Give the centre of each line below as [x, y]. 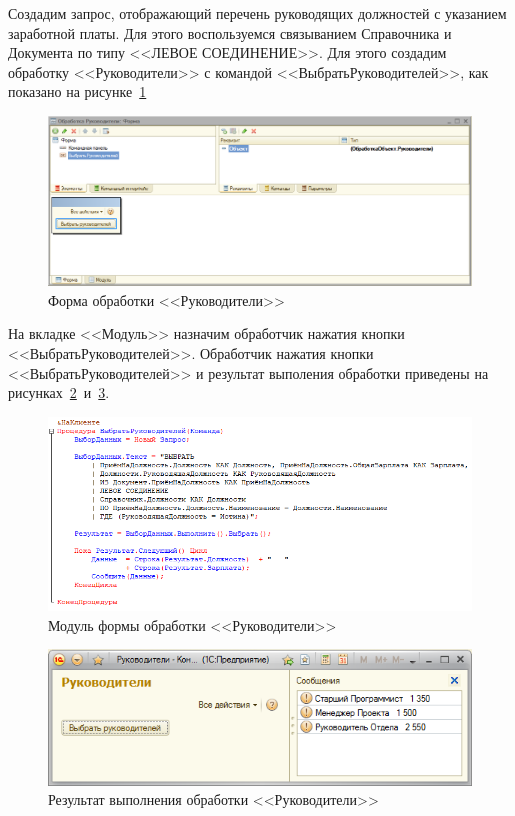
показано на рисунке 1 [77, 91]
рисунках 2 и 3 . [59, 392]
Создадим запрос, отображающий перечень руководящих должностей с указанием [257, 13]
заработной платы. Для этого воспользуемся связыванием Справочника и [230, 32]
